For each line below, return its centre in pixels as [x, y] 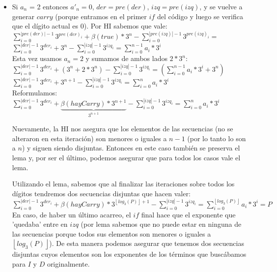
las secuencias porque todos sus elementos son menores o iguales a [111, 233]
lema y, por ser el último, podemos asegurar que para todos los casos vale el [126, 157]
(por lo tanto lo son [217, 138]
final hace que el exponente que [188, 214]
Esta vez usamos [37, 58]
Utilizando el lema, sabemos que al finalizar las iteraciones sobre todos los [123, 184]
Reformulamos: [35, 93]
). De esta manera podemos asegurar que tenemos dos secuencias [147, 243]
